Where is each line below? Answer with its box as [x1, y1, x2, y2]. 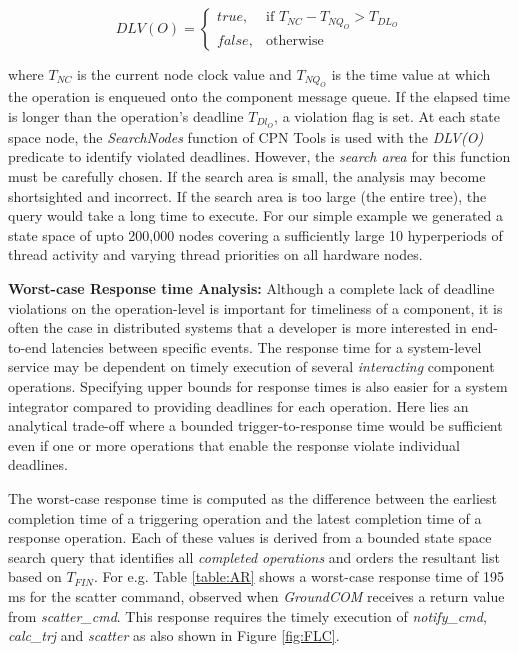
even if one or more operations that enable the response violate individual [8, 434, 460, 455]
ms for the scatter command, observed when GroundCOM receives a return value [8, 585, 505, 606]
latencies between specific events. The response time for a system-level [51, 336, 482, 357]
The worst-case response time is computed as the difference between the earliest [8, 487, 498, 508]
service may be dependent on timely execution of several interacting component [8, 356, 495, 377]
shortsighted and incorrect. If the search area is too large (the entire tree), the [8, 185, 487, 206]
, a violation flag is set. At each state [274, 106, 500, 126]
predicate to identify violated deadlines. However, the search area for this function [8, 146, 511, 167]
